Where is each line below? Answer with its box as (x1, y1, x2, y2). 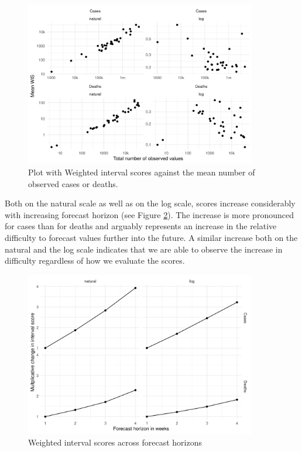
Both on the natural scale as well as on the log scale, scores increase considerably (5, 197, 296, 209)
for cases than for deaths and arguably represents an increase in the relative (5, 220, 277, 232)
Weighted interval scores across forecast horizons (28, 436, 202, 448)
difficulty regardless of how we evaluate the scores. (5, 254, 185, 267)
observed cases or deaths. (28, 177, 118, 189)
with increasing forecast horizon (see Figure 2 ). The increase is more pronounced (5, 208, 294, 220)
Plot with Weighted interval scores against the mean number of (28, 166, 255, 178)
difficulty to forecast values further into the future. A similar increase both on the (5, 231, 298, 243)
